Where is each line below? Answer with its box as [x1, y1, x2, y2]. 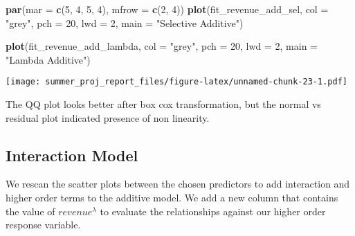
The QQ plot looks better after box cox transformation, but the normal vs [6, 97, 321, 111]
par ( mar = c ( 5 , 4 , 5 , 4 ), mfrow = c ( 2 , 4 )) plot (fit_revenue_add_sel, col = [6, 2, 329, 16]
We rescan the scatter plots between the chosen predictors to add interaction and [6, 176, 350, 191]
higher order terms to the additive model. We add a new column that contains [6, 190, 338, 205]
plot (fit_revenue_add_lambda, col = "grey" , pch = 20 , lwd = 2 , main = [6, 39, 318, 53]
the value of [6, 203, 55, 218]
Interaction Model [6, 144, 138, 165]
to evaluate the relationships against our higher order [100, 203, 326, 218]
